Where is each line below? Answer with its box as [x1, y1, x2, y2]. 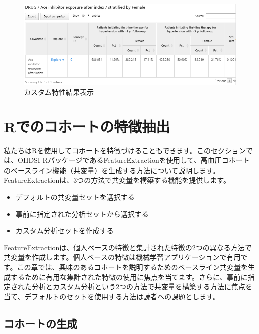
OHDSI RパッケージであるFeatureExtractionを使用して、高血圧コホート [17, 155, 250, 165]
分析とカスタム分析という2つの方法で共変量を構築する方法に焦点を [31, 281, 252, 292]
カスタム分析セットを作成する [15, 225, 114, 236]
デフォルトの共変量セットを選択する [15, 192, 135, 202]
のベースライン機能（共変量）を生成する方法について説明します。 [4, 164, 220, 175]
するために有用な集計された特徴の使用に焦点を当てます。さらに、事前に [10, 271, 248, 282]
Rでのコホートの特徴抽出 [4, 116, 170, 136]
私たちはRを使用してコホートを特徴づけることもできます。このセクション [4, 145, 246, 155]
